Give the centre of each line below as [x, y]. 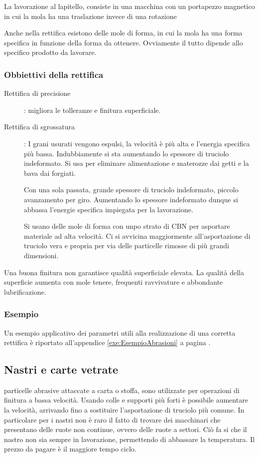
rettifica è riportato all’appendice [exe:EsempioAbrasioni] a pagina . [107, 342]
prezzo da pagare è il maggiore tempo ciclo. [70, 449]
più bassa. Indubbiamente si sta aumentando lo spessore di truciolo [127, 153]
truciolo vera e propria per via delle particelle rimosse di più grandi [127, 245]
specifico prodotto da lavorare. [50, 52]
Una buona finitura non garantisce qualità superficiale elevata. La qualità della [124, 272]
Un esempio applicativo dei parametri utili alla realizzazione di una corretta [120, 332]
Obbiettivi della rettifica [54, 74]
